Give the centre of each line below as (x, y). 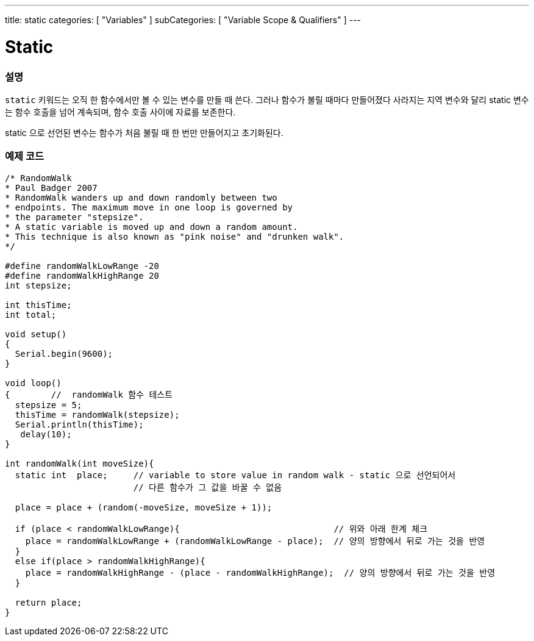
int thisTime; (38, 305)
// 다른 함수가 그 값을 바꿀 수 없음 (208, 487)
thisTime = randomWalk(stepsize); (97, 414)
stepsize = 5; (48, 405)
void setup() (36, 334)
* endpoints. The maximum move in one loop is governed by (149, 207)
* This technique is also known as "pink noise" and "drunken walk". (175, 236)
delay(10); (46, 434)
